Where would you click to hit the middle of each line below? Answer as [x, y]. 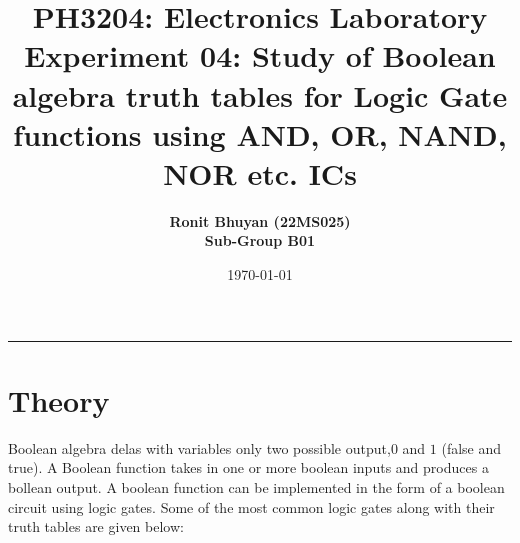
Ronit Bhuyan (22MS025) [260, 220]
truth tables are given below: [96, 526]
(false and [471, 447]
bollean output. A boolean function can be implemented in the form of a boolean [256, 486]
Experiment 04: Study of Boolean [260, 55]
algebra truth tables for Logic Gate [260, 94]
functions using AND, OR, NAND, [260, 133]
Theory [59, 399]
